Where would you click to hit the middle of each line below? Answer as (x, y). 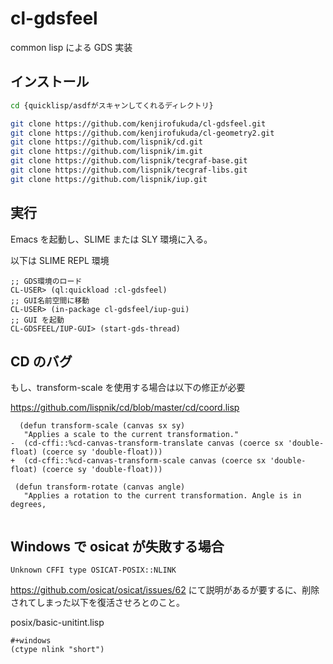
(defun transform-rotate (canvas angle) (100, 487)
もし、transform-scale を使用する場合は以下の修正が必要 (128, 388)
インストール (50, 82)
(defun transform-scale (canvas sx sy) (102, 426)
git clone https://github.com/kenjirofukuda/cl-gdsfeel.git (138, 123)
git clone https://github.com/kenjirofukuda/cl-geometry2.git (142, 133)
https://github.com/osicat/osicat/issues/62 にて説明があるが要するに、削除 (165, 590)
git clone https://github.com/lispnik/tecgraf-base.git (129, 161)
